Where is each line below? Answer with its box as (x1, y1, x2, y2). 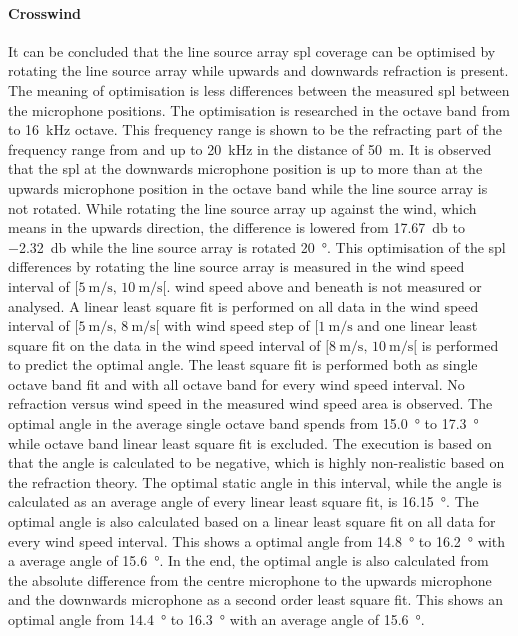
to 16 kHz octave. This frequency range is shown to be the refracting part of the (8, 119, 502, 140)
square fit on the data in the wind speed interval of (8, 334, 321, 355)
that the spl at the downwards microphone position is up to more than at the (8, 158, 483, 179)
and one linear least (357, 315, 478, 336)
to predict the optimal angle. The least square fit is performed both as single (8, 354, 478, 375)
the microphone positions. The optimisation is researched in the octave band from (8, 99, 510, 120)
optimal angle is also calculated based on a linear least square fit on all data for (8, 511, 496, 532)
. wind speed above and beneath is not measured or (166, 275, 482, 296)
